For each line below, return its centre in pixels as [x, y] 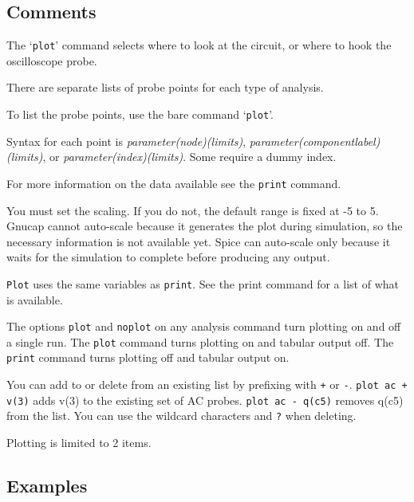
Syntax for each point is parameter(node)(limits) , [126, 141]
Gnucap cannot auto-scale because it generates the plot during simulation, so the [205, 226]
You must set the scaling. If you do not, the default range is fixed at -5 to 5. [193, 210]
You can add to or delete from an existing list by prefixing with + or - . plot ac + [207, 384]
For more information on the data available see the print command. [174, 183]
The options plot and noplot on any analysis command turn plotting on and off [204, 326]
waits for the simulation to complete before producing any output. [168, 257]
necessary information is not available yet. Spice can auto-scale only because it [199, 241]
